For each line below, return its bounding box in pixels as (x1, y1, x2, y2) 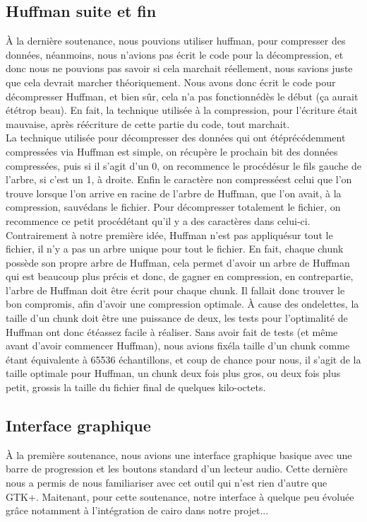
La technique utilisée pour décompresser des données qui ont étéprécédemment (6, 130, 346, 145)
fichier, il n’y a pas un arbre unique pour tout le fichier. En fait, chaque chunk (6, 241, 344, 256)
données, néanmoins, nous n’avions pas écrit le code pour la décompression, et (6, 47, 344, 62)
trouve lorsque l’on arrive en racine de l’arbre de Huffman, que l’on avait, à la (6, 185, 342, 200)
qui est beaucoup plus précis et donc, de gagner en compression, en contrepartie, (6, 269, 354, 284)
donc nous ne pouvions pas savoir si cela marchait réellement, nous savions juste (6, 61, 353, 76)
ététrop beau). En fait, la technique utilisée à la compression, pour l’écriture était (6, 103, 358, 117)
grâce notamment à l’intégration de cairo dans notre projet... (6, 503, 269, 518)
